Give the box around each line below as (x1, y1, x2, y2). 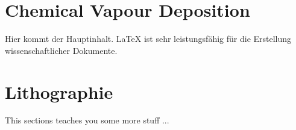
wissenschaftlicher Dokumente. (5, 44, 118, 56)
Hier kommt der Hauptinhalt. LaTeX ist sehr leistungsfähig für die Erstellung (5, 32, 292, 45)
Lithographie (5, 79, 113, 104)
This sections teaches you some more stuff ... (5, 114, 169, 126)
